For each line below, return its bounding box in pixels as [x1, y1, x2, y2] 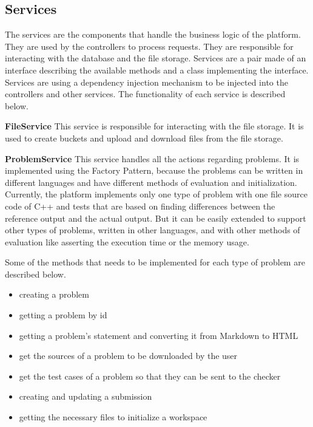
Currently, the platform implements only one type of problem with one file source [5, 188, 308, 200]
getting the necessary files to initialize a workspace [19, 411, 207, 423]
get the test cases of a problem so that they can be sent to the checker [19, 369, 281, 382]
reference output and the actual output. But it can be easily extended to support [5, 211, 306, 224]
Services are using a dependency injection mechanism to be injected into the [5, 75, 288, 88]
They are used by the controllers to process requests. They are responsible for [5, 39, 294, 52]
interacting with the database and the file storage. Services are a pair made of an [5, 52, 306, 64]
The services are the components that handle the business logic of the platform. [5, 28, 301, 41]
